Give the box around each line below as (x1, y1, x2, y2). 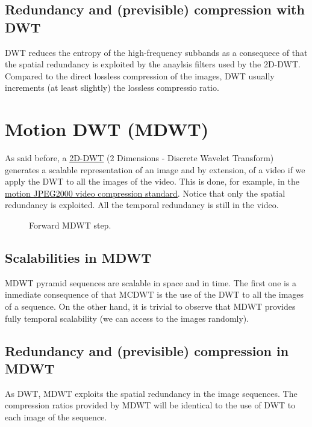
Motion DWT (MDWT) (5, 117, 209, 141)
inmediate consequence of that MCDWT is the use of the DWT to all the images (5, 288, 304, 301)
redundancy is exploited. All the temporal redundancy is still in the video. (5, 198, 279, 211)
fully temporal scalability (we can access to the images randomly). (5, 312, 249, 324)
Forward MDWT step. (29, 219, 111, 232)
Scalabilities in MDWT (5, 248, 152, 267)
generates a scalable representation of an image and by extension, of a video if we (5, 163, 305, 176)
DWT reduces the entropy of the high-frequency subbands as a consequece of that (5, 46, 308, 58)
